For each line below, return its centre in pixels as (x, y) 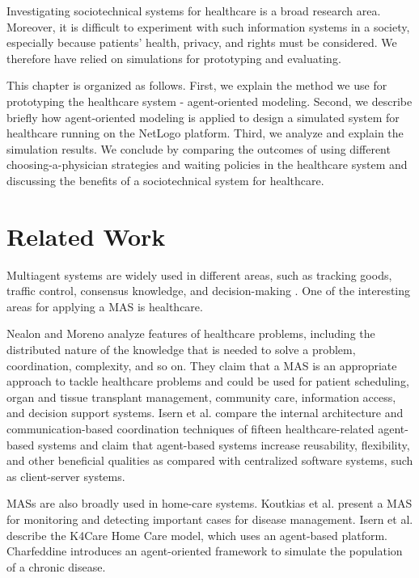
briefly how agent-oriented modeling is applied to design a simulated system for (203, 117)
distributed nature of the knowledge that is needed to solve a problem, (181, 350)
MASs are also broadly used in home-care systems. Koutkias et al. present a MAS (209, 503)
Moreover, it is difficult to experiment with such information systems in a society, (208, 26)
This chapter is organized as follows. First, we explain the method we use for (197, 85)
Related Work (86, 236)
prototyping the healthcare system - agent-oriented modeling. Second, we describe (209, 101)
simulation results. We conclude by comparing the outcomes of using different (199, 148)
